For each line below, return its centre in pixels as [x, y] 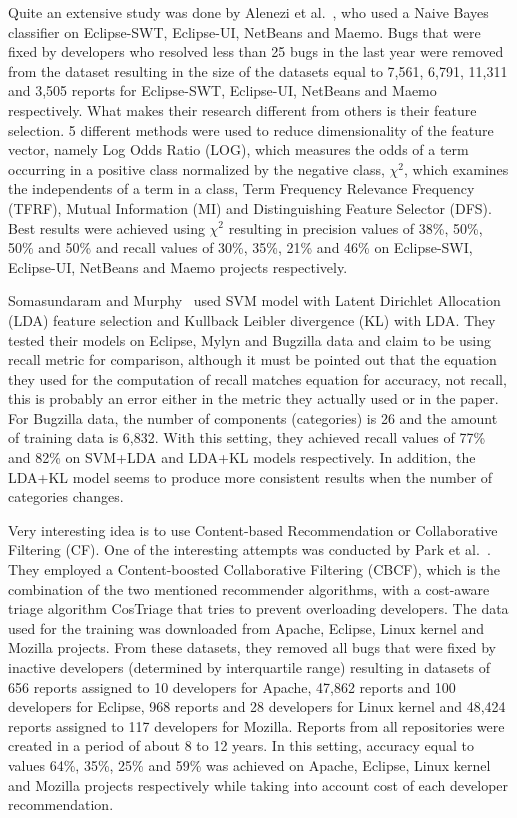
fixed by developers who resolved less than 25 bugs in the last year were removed [256, 51]
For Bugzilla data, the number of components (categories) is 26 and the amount [253, 417]
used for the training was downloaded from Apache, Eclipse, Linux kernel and [246, 627]
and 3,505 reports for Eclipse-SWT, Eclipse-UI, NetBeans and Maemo [222, 90]
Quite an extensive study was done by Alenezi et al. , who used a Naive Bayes [248, 12]
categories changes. [66, 496]
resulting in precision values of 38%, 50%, [355, 227]
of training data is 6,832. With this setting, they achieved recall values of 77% [247, 437]
